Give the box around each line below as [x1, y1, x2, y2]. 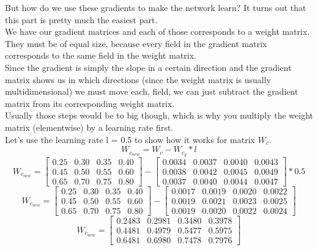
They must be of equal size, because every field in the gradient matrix [5, 37, 267, 50]
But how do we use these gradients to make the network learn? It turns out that [5, 1, 306, 13]
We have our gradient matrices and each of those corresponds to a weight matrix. [5, 25, 310, 38]
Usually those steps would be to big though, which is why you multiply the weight [5, 109, 313, 122]
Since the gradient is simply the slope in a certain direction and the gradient [5, 61, 292, 73]
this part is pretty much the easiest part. [5, 13, 158, 26]
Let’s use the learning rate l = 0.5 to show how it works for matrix [5, 133, 255, 145]
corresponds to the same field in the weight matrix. [5, 49, 196, 62]
